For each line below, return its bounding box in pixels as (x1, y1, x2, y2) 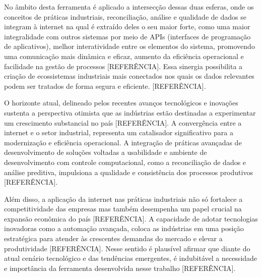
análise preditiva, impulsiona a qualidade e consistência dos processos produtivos (4, 167, 253, 177)
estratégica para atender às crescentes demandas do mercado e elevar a (4, 233, 223, 244)
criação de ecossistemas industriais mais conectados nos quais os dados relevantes (4, 71, 254, 81)
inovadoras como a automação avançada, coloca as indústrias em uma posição (4, 223, 244, 234)
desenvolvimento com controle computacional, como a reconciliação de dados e (4, 156, 246, 167)
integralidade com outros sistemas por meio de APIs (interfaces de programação (4, 31, 251, 41)
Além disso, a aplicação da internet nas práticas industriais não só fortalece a (4, 193, 243, 204)
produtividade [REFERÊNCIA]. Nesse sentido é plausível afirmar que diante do (4, 243, 250, 253)
